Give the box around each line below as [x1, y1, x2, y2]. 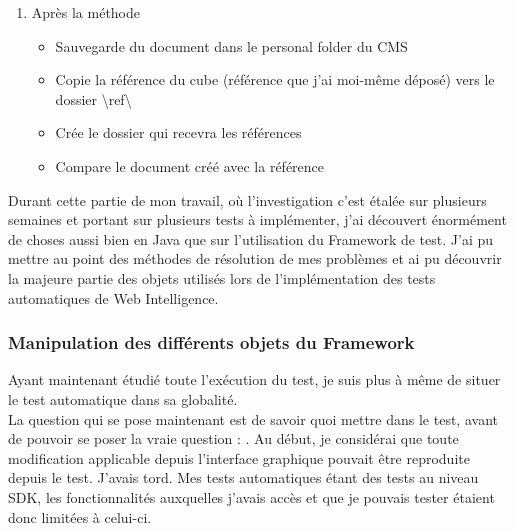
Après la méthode [31, 2, 141, 22]
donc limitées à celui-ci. [8, 506, 152, 527]
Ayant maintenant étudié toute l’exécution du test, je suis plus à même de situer [8, 369, 501, 390]
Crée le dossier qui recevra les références [55, 122, 302, 143]
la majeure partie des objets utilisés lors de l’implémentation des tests [8, 267, 436, 288]
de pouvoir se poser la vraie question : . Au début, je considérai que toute [8, 428, 459, 449]
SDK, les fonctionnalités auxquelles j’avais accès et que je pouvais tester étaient [8, 486, 495, 507]
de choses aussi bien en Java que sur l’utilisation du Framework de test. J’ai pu [8, 228, 494, 249]
